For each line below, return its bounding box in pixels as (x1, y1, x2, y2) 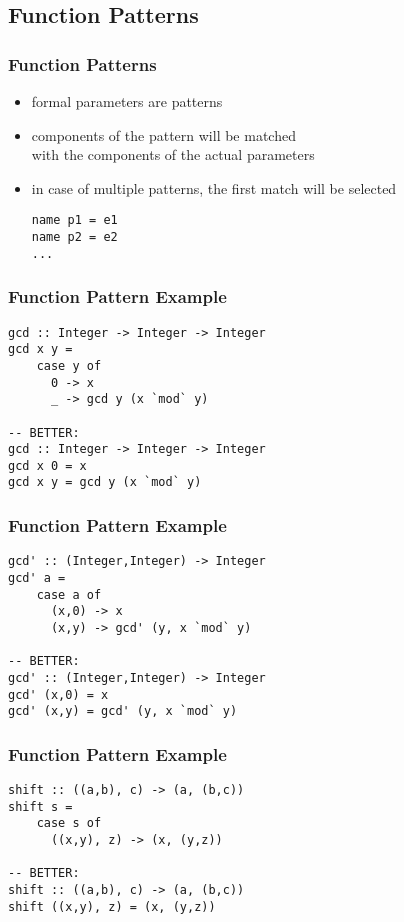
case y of (36, 358, 102, 373)
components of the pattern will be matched (31, 124, 296, 145)
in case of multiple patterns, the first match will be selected (31, 177, 397, 198)
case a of (36, 587, 102, 602)
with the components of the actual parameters (31, 144, 315, 165)
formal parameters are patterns (31, 91, 223, 111)
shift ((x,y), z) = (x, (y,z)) (8, 899, 216, 914)
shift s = (8, 799, 73, 814)
